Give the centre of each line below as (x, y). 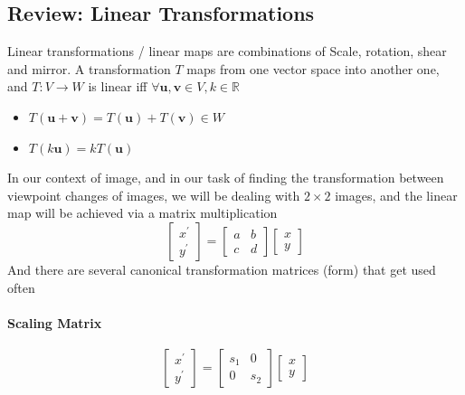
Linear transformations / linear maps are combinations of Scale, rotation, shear (227, 51)
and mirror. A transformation (89, 68)
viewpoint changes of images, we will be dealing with (154, 195)
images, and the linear (396, 195)
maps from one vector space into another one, (313, 68)
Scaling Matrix (55, 322)
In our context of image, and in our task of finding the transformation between (226, 178)
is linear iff (118, 86)
